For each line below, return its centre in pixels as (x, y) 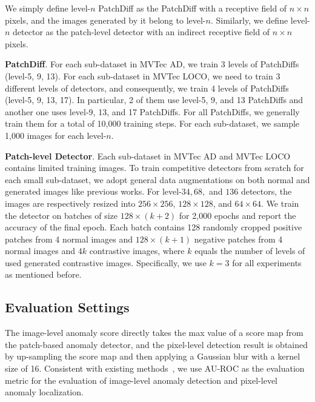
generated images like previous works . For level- (93, 191)
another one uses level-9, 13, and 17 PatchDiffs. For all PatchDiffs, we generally (152, 111)
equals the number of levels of (250, 251)
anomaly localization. (44, 392)
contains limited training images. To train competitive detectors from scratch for (154, 168)
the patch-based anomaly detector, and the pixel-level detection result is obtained (157, 344)
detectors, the (266, 191)
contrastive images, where (137, 251)
